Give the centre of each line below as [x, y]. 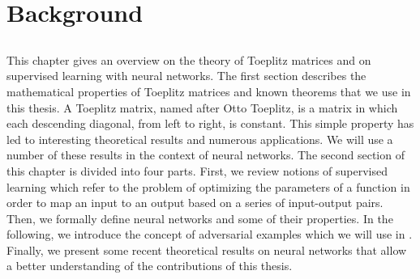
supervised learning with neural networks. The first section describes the [186, 76]
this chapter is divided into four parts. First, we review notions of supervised [197, 170]
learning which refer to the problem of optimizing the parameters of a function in [208, 186]
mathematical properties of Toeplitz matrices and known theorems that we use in [209, 91]
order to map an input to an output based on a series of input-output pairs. [195, 203]
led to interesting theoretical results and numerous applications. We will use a [200, 139]
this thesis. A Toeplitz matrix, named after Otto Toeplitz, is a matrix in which [202, 107]
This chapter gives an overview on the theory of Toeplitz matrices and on [189, 59]
